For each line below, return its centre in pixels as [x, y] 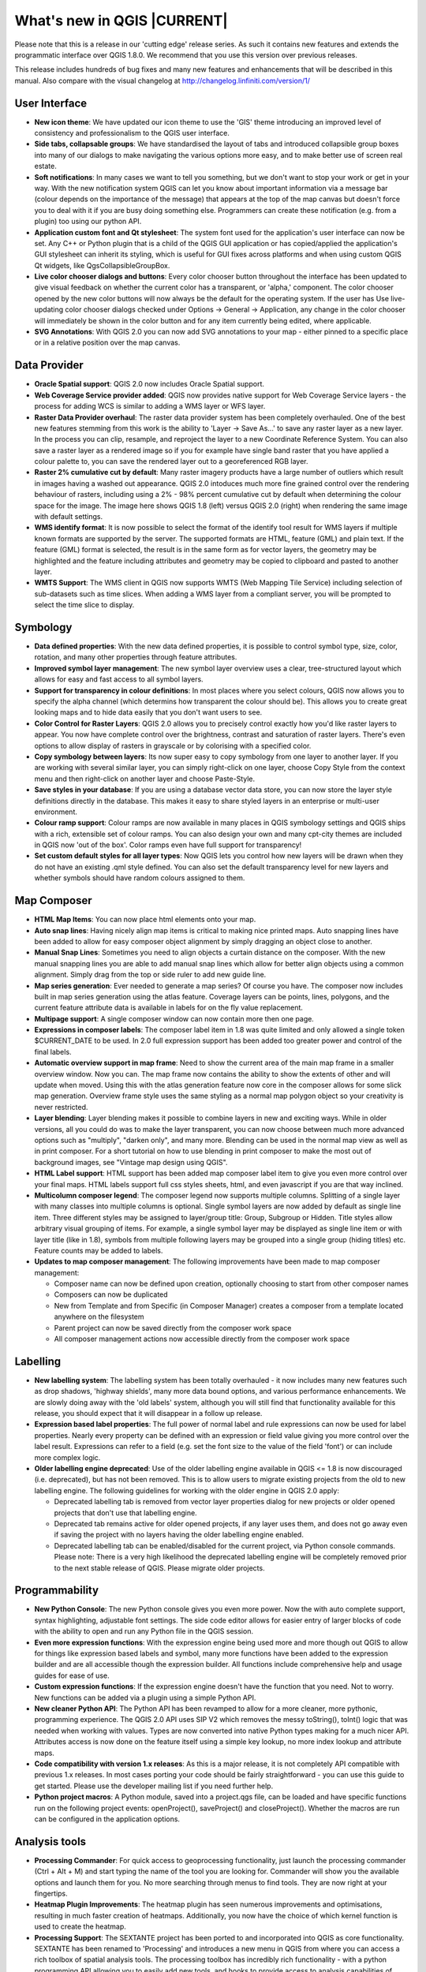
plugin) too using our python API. [88, 222]
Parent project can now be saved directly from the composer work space [173, 1328]
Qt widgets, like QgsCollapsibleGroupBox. [102, 265]
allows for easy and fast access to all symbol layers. [119, 679]
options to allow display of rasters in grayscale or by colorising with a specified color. [173, 745]
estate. [45, 166]
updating [49, 310]
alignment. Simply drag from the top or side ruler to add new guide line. [150, 975]
